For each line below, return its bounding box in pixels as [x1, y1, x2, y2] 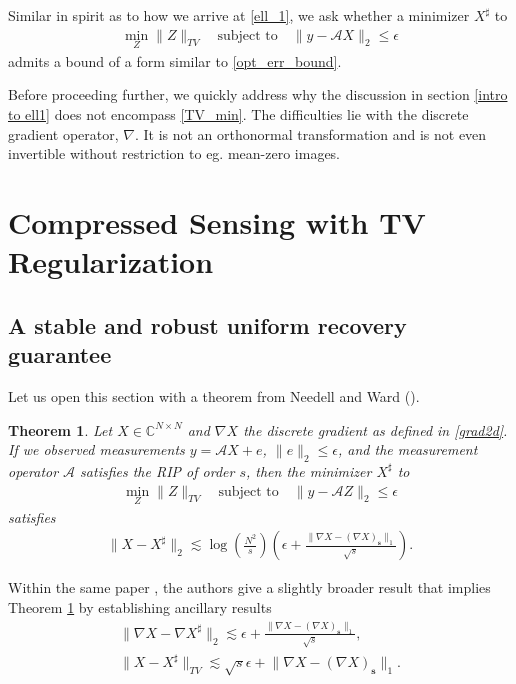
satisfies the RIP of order [80, 460, 235, 481]
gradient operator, [8, 123, 119, 144]
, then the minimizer [246, 460, 372, 481]
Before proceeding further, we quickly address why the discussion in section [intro [8, 84, 508, 105]
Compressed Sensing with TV [8, 202, 426, 242]
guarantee [8, 339, 112, 370]
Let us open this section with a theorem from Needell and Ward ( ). [8, 385, 420, 406]
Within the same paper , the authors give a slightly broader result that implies [8, 577, 491, 598]
